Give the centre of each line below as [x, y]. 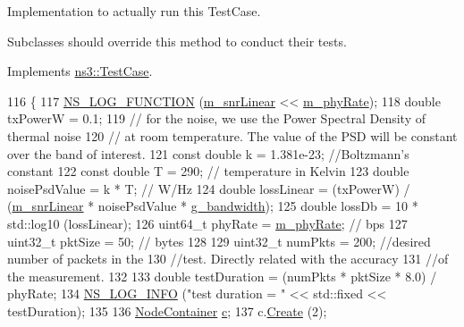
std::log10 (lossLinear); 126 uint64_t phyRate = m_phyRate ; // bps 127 [207, 223]
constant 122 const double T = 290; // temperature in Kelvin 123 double [208, 171]
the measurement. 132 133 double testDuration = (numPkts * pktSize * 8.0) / [222, 276]
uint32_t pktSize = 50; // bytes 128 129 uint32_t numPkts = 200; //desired [219, 241]
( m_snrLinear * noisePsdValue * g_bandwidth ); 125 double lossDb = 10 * [213, 206]
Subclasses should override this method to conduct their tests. [177, 41]
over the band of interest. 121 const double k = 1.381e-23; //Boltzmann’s [208, 153]
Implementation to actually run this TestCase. [134, 11]
